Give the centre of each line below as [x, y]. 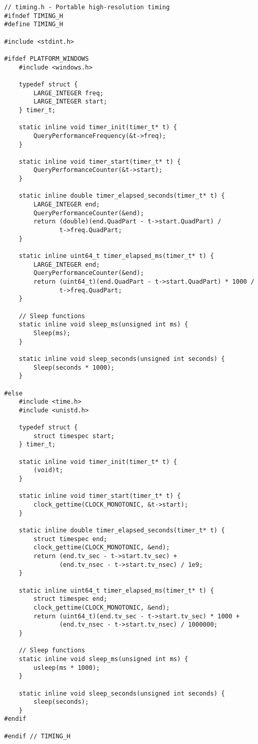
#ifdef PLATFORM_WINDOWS [47, 58]
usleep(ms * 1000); [67, 668]
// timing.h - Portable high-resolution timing [87, 7]
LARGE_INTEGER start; [70, 102]
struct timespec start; [74, 436]
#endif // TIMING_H [37, 736]
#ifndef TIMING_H [34, 16]
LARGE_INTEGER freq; [69, 93]
